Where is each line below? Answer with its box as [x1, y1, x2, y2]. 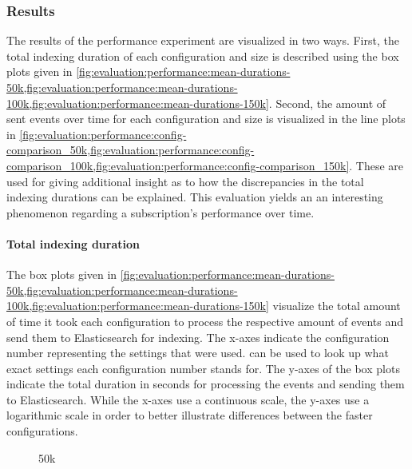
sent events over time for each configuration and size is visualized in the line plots [6, 110, 406, 127]
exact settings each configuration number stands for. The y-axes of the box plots [6, 360, 400, 376]
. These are [349, 157, 404, 173]
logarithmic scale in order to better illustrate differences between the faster [6, 407, 373, 423]
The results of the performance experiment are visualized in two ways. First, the [6, 32, 399, 49]
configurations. [6, 423, 78, 439]
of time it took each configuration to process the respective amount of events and [6, 312, 403, 329]
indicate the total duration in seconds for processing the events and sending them [6, 376, 405, 392]
